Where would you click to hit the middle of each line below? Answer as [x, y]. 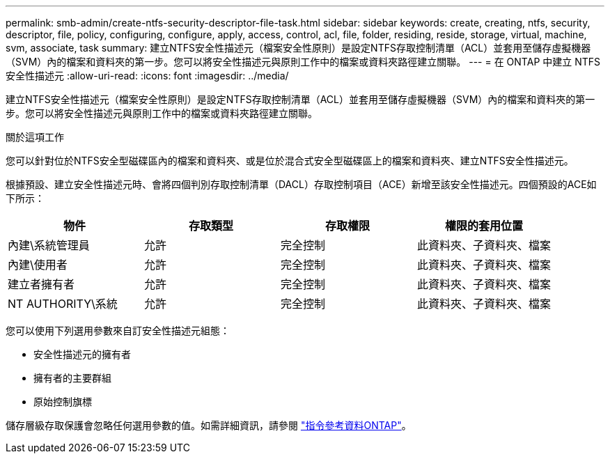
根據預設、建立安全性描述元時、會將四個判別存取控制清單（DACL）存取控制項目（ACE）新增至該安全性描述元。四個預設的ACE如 [301, 184]
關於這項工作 [35, 137]
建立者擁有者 [41, 284]
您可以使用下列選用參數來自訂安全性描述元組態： [118, 330]
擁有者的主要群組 [72, 378]
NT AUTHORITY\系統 [63, 304]
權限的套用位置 [484, 226]
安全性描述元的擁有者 [82, 354]
